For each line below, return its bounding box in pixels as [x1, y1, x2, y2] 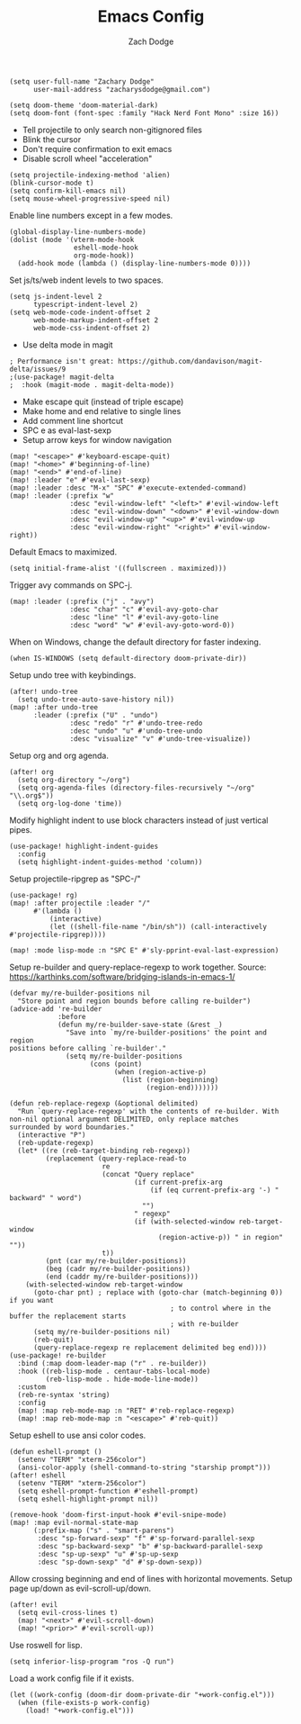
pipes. [9, 824, 33, 835]
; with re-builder [170, 1319, 240, 1329]
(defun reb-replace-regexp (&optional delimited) [9, 1098, 199, 1108]
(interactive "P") [17, 1130, 87, 1140]
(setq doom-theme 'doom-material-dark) [9, 101, 159, 110]
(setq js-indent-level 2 [9, 292, 102, 301]
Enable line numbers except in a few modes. [9, 210, 173, 221]
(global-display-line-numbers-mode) [9, 227, 146, 236]
